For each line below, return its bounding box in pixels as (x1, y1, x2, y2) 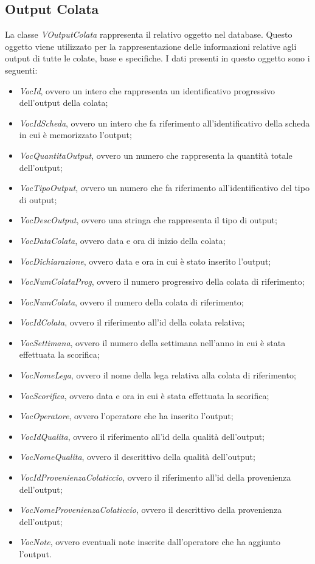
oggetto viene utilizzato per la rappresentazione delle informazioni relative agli (5, 40, 297, 52)
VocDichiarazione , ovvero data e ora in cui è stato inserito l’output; (19, 254, 271, 267)
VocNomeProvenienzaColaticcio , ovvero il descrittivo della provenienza (19, 503, 282, 516)
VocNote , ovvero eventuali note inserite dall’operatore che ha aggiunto (19, 535, 280, 548)
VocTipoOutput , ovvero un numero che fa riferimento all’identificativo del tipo (19, 181, 310, 194)
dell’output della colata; (19, 96, 108, 109)
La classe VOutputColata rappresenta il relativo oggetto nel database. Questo (5, 28, 292, 41)
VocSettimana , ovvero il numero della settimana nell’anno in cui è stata (19, 336, 286, 349)
